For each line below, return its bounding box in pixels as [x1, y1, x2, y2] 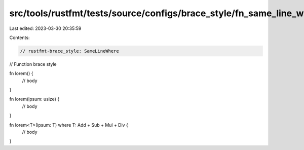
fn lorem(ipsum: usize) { [9, 96, 60, 102]
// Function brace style [9, 61, 57, 67]
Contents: [9, 34, 30, 41]
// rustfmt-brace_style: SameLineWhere [20, 48, 119, 54]
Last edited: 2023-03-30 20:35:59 [9, 25, 82, 31]
